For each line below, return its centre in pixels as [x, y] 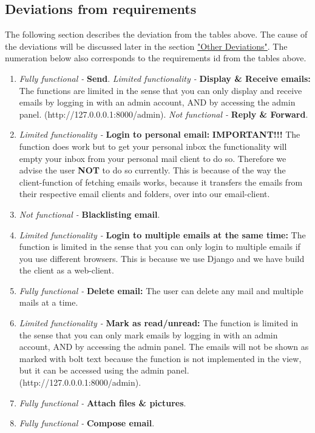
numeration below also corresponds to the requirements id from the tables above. [156, 58]
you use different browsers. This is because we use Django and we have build [162, 258]
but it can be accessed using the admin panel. [104, 370]
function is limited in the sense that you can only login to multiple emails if [160, 247]
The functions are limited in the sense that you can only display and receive [161, 90]
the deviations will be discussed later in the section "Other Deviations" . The [146, 46]
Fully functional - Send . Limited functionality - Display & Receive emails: [165, 78]
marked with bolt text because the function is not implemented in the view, [160, 358]
